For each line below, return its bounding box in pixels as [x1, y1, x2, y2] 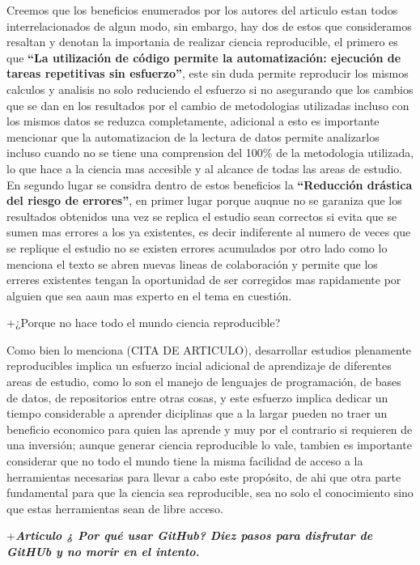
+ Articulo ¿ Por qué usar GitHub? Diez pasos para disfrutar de [6, 527, 373, 544]
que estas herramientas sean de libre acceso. [6, 499, 224, 516]
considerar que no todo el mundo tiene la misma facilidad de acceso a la [6, 452, 363, 469]
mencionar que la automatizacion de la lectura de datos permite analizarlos [6, 128, 380, 145]
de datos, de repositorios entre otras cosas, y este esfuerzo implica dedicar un [6, 389, 388, 406]
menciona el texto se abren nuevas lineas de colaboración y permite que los [6, 255, 378, 272]
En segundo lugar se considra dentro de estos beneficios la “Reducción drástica [6, 176, 413, 193]
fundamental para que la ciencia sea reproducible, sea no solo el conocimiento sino [6, 484, 414, 501]
